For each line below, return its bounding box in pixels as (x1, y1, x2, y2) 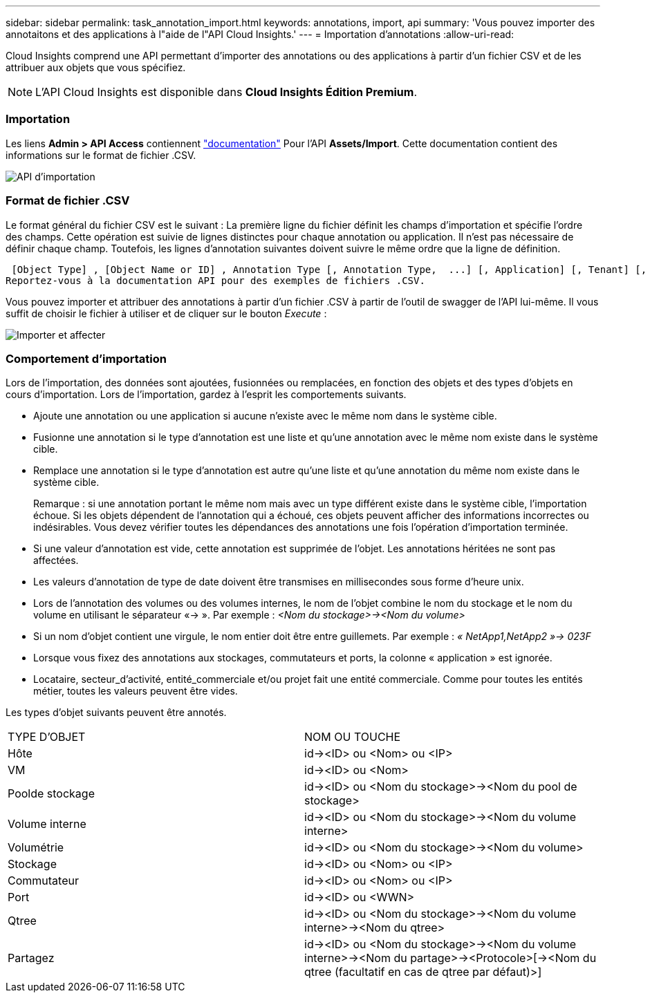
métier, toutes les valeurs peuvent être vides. (33, 685, 238, 697)
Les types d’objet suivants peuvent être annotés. (6, 706, 227, 719)
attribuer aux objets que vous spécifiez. (6, 62, 186, 73)
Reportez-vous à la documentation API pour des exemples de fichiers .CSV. (6, 274, 425, 286)
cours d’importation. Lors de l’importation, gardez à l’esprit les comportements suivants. (6, 388, 407, 401)
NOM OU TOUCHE (304, 730, 401, 744)
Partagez (8, 951, 55, 966)
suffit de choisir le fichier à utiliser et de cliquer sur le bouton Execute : (6, 307, 327, 319)
